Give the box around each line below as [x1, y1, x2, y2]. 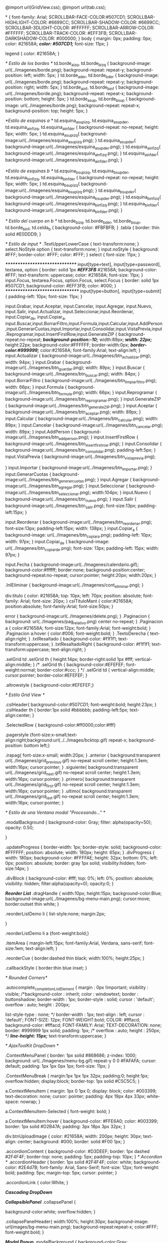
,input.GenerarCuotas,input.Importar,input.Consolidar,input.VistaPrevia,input [5, 326, 162, 332]
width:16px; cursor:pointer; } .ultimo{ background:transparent [5, 788, 132, 794]
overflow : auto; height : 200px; [5, 1002, 70, 1008]
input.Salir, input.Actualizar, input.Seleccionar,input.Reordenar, [5, 308, 134, 314]
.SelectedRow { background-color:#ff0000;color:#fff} [5, 722, 116, 728]
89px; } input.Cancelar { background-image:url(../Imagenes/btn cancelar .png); [5, 422, 163, 429]
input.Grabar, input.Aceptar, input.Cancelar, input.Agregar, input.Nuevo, [5, 303, 153, 309]
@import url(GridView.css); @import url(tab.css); [5, 5, 106, 10]
